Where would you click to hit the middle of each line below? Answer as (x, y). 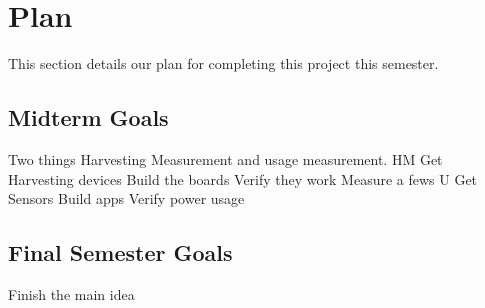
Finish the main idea (71, 293)
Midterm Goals (88, 117)
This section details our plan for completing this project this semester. (223, 63)
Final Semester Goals (120, 252)
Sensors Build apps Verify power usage (126, 198)
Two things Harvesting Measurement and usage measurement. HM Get (225, 158)
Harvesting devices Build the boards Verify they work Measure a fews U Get (243, 178)
